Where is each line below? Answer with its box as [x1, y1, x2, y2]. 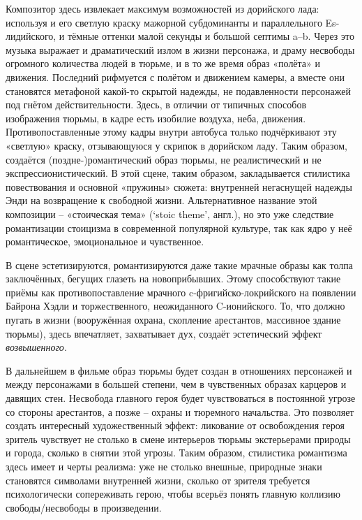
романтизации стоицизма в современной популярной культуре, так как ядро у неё [6, 220, 352, 235]
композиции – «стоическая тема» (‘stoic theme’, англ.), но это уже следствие [6, 206, 334, 221]
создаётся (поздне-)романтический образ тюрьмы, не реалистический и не [6, 152, 322, 166]
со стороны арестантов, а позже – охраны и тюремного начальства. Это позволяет [6, 404, 354, 419]
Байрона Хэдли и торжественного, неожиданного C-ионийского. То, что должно [6, 298, 345, 313]
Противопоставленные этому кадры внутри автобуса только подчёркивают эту [6, 124, 337, 139]
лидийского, [6, 29, 56, 43]
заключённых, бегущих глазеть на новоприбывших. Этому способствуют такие [6, 271, 341, 286]
